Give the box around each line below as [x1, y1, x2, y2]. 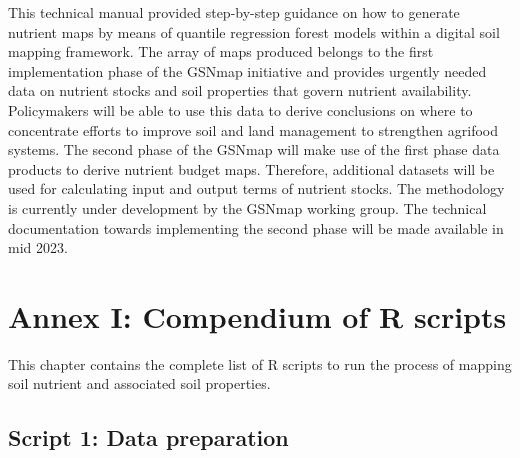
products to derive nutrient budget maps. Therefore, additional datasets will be [8, 158, 495, 179]
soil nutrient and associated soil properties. [8, 373, 271, 394]
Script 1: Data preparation [8, 422, 289, 453]
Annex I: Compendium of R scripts [8, 295, 507, 336]
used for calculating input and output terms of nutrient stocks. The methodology [8, 178, 505, 199]
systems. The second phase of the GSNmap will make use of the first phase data [8, 139, 500, 160]
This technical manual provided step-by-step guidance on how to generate [8, 2, 460, 22]
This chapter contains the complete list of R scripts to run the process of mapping [8, 353, 512, 374]
